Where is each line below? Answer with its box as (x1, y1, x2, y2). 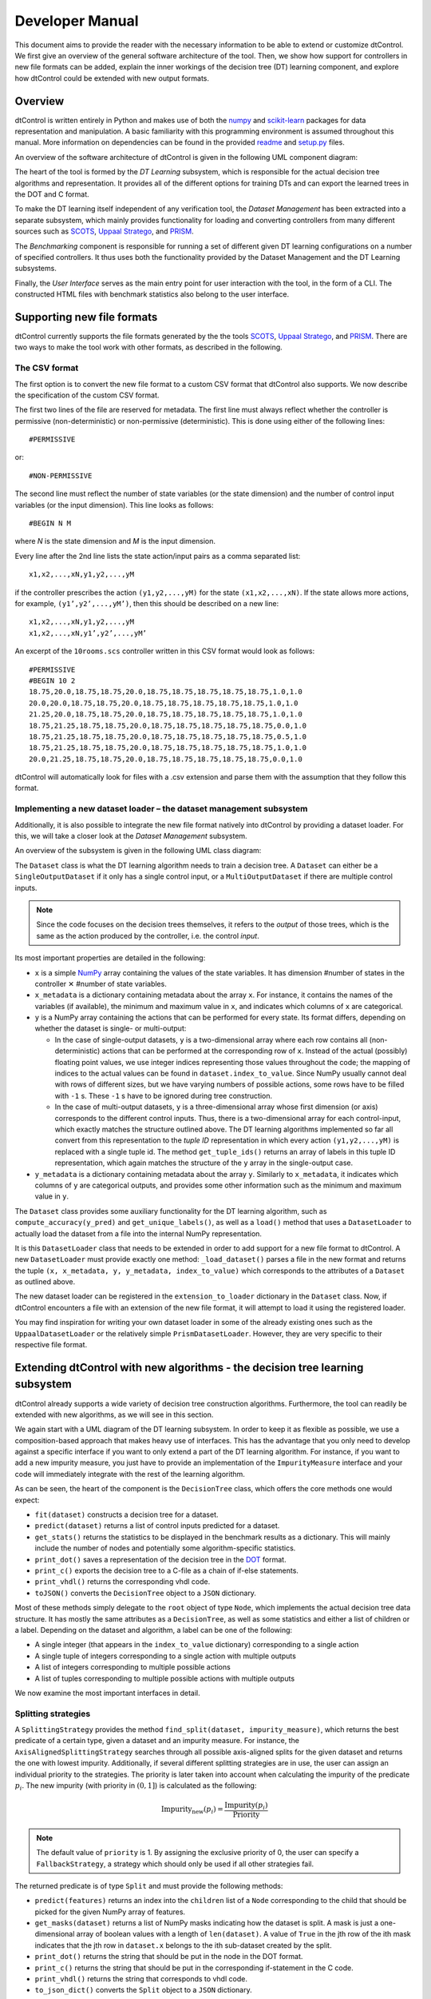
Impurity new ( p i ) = (160, 1805, 223, 1816)
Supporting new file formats (14, 310, 158, 324)
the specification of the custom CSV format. (14, 390, 160, 400)
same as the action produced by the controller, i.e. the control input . (36, 931, 259, 940)
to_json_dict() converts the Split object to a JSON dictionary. (34, 1985, 252, 1995)
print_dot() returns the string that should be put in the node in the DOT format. (34, 1952, 303, 1961)
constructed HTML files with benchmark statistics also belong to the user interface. (14, 289, 290, 299)
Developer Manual (14, 12, 139, 30)
